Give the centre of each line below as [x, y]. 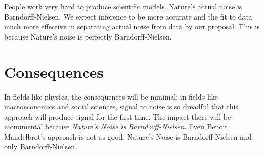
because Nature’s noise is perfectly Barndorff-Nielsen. [88, 36]
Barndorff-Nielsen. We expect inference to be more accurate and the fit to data [128, 16]
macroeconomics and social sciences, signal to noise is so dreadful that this [121, 106]
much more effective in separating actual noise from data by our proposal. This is [132, 26]
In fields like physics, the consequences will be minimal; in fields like [111, 96]
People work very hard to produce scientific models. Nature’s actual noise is [123, 6]
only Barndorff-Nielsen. [40, 147]
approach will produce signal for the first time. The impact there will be [118, 116]
